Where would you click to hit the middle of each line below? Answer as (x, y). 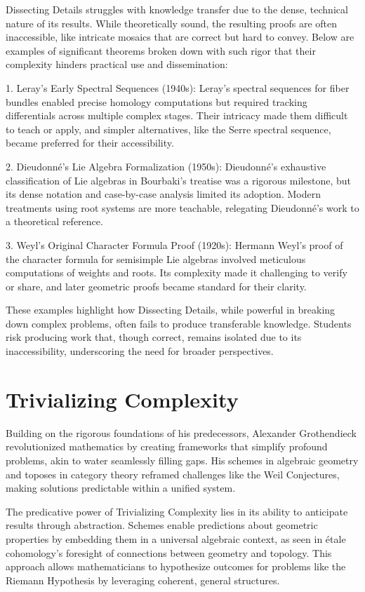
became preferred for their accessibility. (90, 143)
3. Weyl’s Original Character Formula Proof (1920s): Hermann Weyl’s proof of (174, 244)
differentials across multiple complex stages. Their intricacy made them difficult (177, 115)
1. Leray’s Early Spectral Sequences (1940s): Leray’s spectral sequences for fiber (178, 87)
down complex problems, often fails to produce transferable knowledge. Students (179, 323)
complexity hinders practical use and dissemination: (117, 64)
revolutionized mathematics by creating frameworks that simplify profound (167, 446)
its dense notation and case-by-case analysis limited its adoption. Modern (163, 194)
